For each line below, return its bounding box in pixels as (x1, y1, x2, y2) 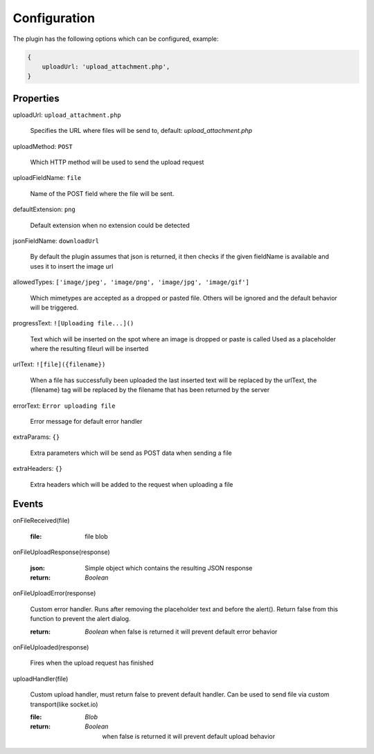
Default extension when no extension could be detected (30, 221, 190, 229)
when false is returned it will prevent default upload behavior (102, 732, 276, 740)
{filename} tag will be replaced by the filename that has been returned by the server (30, 386, 270, 394)
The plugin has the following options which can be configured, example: (12, 35, 219, 43)
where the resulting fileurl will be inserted (30, 345, 149, 353)
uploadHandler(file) (12, 674, 69, 683)
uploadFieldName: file (12, 174, 82, 182)
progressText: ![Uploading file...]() (12, 319, 134, 327)
